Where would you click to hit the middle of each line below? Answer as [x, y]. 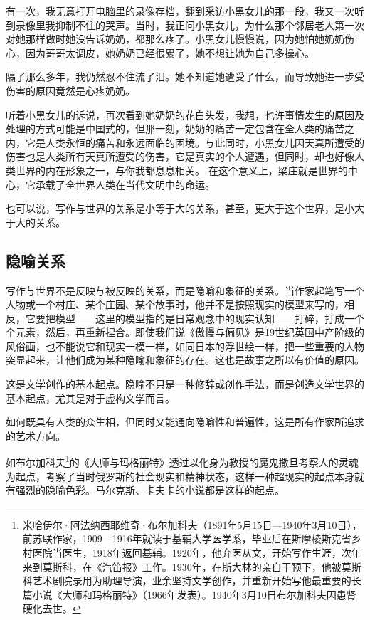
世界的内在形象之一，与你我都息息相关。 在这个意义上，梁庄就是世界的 [181, 170]
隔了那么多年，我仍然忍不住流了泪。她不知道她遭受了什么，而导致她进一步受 [185, 77]
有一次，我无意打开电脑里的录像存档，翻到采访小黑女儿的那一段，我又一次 [180, 11]
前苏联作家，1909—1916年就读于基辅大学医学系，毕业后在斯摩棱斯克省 [187, 538]
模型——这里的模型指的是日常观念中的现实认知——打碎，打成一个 [210, 318]
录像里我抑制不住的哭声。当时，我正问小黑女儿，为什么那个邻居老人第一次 [190, 25]
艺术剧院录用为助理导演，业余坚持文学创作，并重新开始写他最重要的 [192, 580]
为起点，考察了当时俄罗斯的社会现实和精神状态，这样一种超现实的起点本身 [180, 476]
